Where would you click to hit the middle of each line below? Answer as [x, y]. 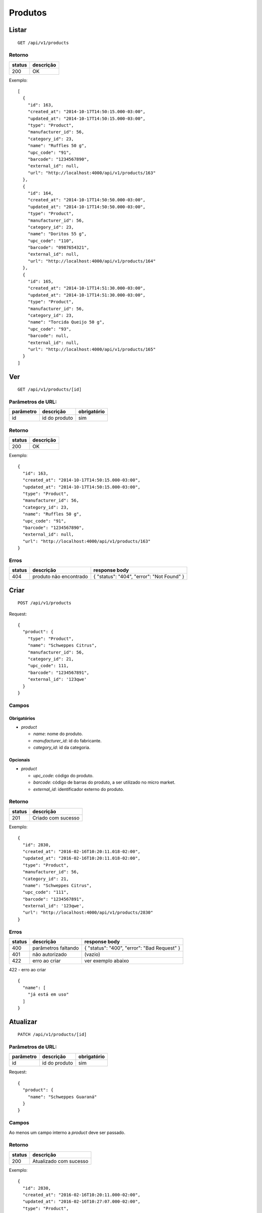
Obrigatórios [22, 718]
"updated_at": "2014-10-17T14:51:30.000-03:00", [86, 295]
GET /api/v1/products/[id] [50, 390]
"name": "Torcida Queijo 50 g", [66, 322]
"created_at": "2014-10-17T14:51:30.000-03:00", [86, 288]
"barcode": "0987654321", [58, 248]
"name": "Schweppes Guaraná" [62, 1097]
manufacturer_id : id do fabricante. [67, 740]
